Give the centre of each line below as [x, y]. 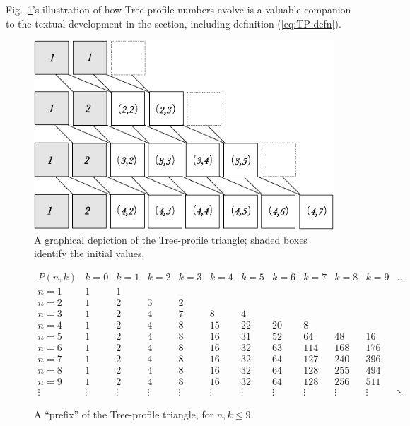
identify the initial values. [89, 253]
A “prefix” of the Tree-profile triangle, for [124, 414]
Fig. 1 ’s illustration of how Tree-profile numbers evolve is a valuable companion [178, 9]
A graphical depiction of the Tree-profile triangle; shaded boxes [171, 239]
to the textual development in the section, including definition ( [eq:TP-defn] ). [174, 23]
